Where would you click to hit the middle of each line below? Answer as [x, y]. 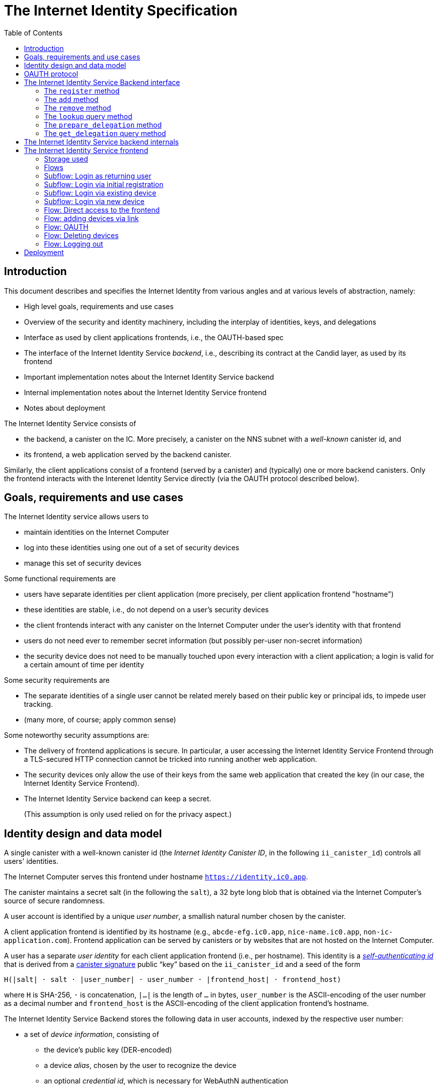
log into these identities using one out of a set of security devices [132, 548]
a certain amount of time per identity [84, 665]
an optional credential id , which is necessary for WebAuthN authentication [166, 1081]
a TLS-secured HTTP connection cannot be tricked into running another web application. [171, 759]
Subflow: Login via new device [94, 201]
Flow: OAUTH [66, 227]
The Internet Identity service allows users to [76, 517]
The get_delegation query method [105, 133]
